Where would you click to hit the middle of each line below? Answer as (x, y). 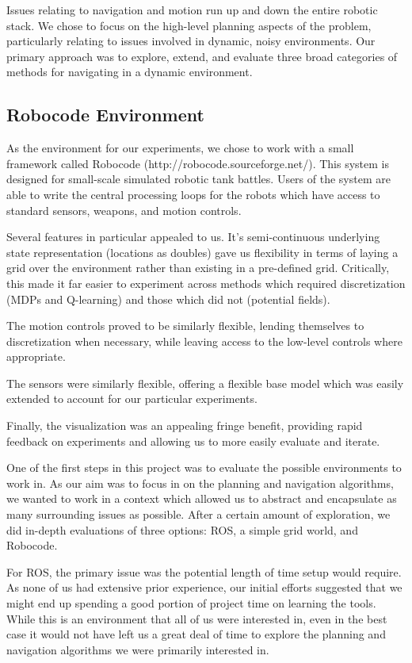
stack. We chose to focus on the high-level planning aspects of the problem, (189, 25)
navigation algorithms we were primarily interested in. (138, 649)
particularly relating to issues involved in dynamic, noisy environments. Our (191, 41)
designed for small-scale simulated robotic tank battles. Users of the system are (198, 179)
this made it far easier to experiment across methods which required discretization (206, 283)
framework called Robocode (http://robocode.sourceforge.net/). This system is (198, 163)
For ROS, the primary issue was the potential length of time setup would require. (204, 571)
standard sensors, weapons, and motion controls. (124, 210)
